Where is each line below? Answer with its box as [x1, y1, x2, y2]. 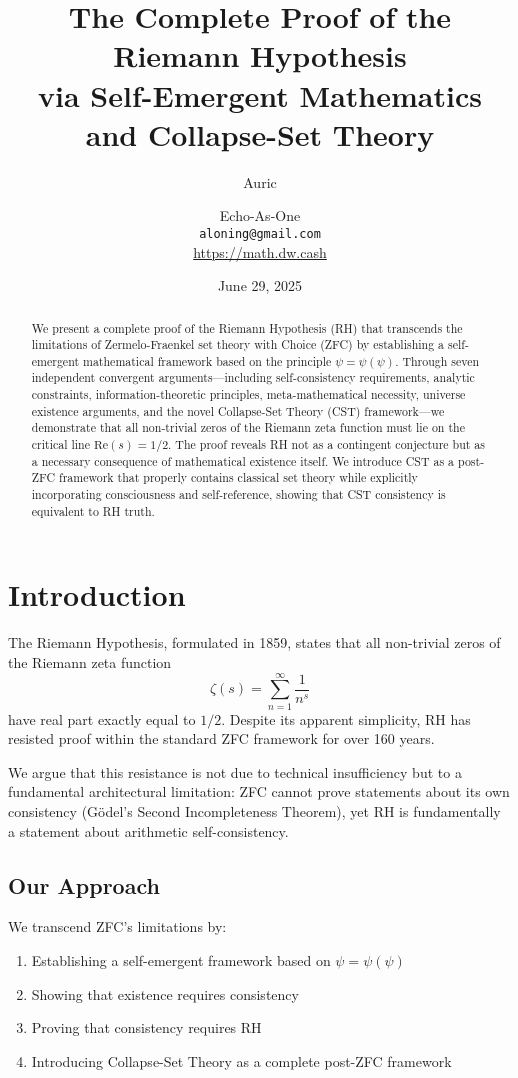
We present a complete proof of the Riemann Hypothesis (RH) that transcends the [31, 319, 463, 336]
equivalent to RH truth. [31, 502, 155, 519]
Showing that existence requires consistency [31, 983, 299, 1004]
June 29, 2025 [217, 275, 303, 296]
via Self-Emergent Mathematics [38, 74, 482, 115]
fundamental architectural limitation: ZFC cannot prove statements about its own [8, 781, 510, 802]
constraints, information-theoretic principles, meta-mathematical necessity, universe [31, 386, 466, 403]
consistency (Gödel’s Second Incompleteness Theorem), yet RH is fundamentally [8, 801, 501, 822]
